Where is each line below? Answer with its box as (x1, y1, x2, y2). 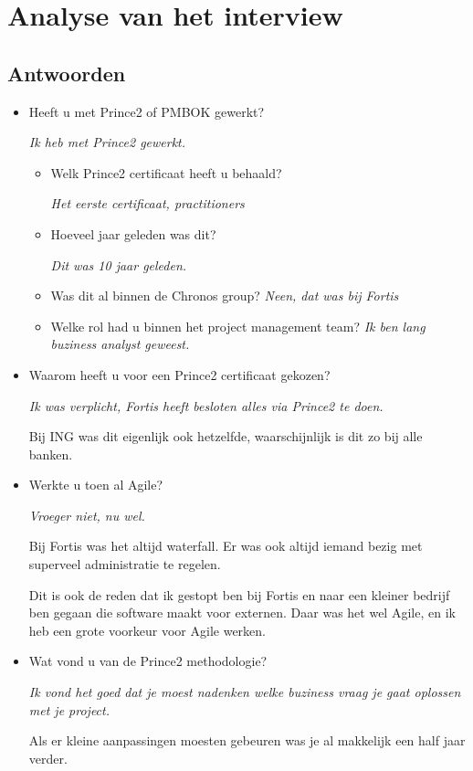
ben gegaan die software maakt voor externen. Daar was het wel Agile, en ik (28, 603, 456, 622)
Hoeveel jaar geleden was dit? (50, 224, 216, 243)
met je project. (28, 700, 110, 719)
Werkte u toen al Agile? (28, 475, 163, 494)
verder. (28, 748, 68, 767)
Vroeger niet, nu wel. (28, 505, 145, 524)
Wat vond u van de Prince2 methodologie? (28, 651, 268, 671)
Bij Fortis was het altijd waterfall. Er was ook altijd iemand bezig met (28, 536, 423, 555)
